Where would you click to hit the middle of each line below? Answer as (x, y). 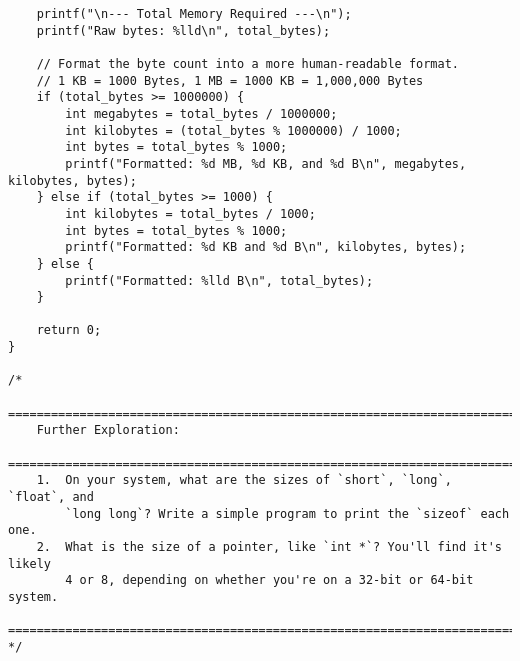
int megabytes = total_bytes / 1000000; (201, 113)
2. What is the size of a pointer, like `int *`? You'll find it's (269, 547)
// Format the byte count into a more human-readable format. (248, 63)
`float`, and (51, 497)
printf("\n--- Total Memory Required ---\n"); (194, 14)
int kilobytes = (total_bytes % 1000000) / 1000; (233, 130)
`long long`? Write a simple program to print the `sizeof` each (287, 513)
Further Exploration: (108, 430)
